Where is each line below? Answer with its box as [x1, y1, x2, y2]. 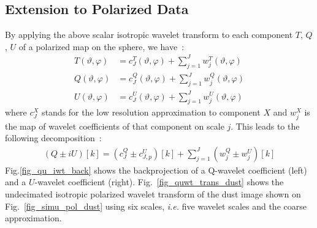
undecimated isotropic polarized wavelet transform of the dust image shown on [5, 187, 301, 200]
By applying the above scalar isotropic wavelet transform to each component [5, 28, 293, 41]
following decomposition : [5, 131, 102, 144]
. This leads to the [231, 119, 300, 132]
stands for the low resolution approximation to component [42, 106, 261, 119]
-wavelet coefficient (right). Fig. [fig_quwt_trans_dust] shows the [34, 175, 284, 188]
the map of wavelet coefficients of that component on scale [5, 119, 224, 132]
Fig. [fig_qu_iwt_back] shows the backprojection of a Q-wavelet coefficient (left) [5, 163, 307, 176]
